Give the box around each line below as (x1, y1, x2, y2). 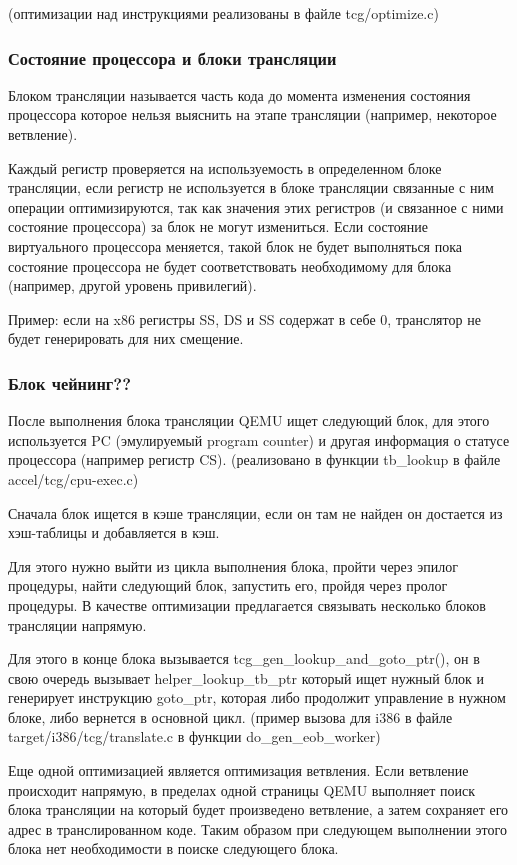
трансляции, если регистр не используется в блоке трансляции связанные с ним (8, 177, 494, 198)
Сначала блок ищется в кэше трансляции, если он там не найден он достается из (8, 502, 503, 523)
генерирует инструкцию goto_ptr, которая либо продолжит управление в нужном (8, 687, 506, 708)
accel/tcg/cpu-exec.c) (8, 468, 139, 489)
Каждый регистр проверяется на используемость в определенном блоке (8, 157, 442, 178)
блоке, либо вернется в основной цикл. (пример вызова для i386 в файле (8, 706, 453, 727)
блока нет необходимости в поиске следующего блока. (8, 838, 339, 859)
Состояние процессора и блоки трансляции (8, 45, 337, 70)
